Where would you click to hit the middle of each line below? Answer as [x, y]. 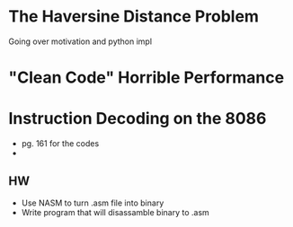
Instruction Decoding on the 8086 [138, 119]
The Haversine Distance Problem [134, 17]
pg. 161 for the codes [60, 144]
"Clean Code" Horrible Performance [146, 78]
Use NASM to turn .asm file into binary [93, 203]
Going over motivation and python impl [80, 41]
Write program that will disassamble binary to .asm [115, 212]
